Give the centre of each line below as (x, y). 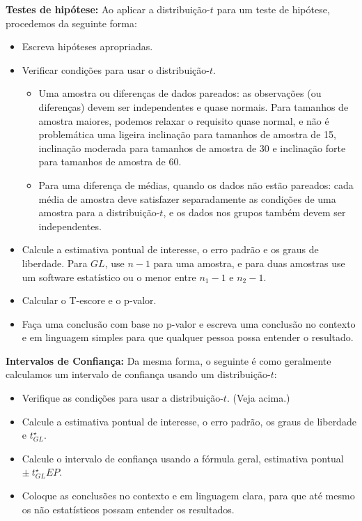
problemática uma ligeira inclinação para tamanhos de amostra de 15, (187, 134)
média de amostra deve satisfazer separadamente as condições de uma (187, 198)
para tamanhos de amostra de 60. (110, 161)
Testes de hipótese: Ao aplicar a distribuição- (108, 9)
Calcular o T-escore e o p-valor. (89, 300)
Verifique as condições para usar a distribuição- (123, 398)
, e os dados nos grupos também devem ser (254, 212)
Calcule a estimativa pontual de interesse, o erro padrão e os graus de (170, 249)
